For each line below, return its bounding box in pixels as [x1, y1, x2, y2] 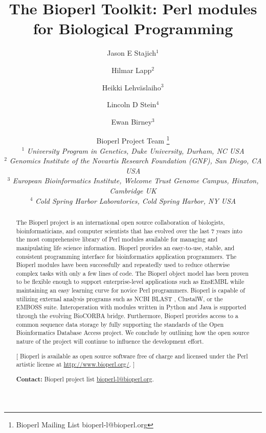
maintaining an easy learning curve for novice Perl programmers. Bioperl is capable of [16, 286, 245, 295]
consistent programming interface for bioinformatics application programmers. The [16, 252, 237, 260]
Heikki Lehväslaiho [102, 82, 161, 92]
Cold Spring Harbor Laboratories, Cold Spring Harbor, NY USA [35, 195, 236, 206]
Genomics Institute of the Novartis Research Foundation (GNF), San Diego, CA [9, 155, 262, 166]
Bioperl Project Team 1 [96, 134, 170, 146]
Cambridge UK [109, 185, 157, 196]
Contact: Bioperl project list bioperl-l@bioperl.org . [16, 374, 154, 383]
